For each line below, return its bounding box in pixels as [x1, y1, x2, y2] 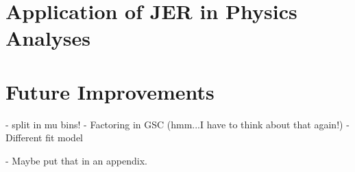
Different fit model [5, 130, 84, 145]
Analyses [5, 24, 90, 52]
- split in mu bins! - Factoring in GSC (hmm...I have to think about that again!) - [5, 117, 350, 131]
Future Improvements [5, 77, 215, 105]
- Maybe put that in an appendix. [5, 153, 147, 167]
